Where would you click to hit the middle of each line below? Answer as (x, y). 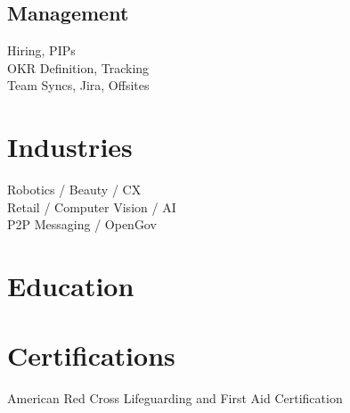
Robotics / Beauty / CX (74, 190)
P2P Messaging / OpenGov (82, 224)
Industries (70, 147)
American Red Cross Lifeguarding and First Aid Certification (175, 398)
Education (71, 286)
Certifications (91, 355)
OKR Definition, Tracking (78, 67)
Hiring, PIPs (41, 50)
